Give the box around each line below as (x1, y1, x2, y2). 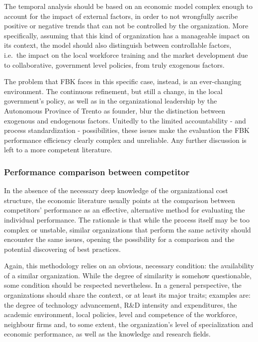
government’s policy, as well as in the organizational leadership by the (4, 96, 217, 106)
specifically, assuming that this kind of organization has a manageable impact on (4, 30, 250, 40)
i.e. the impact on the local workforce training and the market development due (4, 49, 248, 60)
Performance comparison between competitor (4, 165, 190, 178)
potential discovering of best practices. (4, 243, 121, 254)
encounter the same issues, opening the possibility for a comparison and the (4, 234, 235, 244)
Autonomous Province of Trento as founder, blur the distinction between (4, 105, 226, 115)
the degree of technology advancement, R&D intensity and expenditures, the (4, 299, 237, 310)
